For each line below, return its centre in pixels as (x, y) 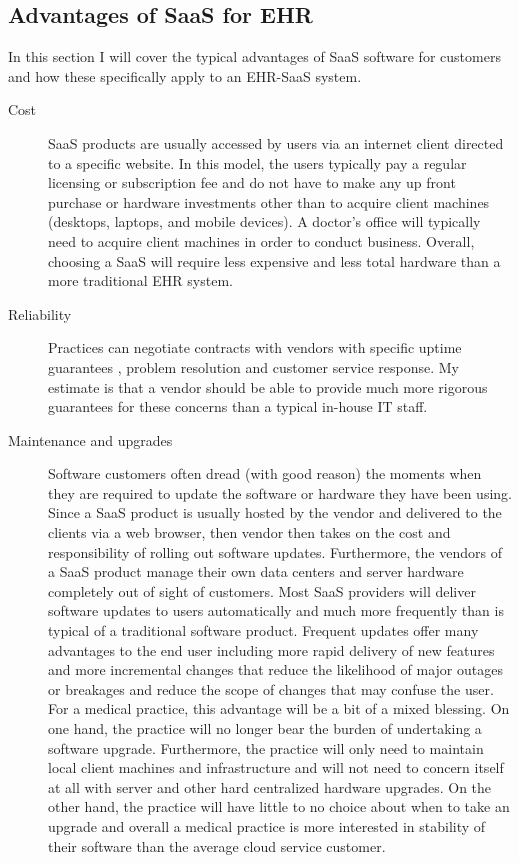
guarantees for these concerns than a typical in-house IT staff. (238, 406)
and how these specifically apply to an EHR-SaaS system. (185, 75)
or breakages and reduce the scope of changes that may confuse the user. (271, 688)
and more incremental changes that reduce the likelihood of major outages (275, 669)
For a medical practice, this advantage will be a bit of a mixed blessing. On (279, 708)
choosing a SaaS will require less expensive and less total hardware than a (274, 260)
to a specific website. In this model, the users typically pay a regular (257, 162)
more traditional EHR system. (140, 280)
